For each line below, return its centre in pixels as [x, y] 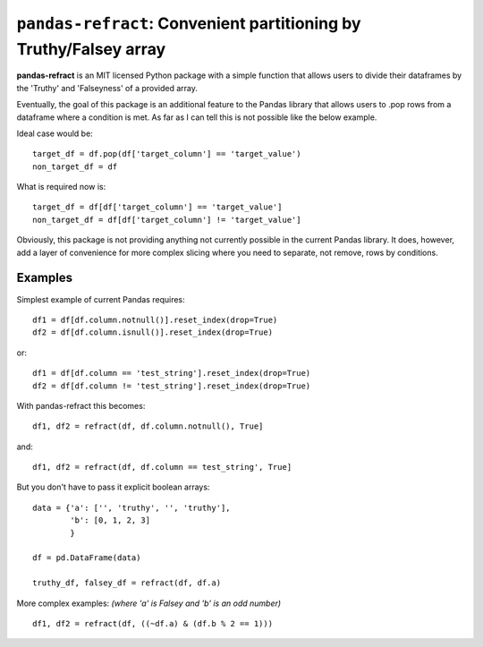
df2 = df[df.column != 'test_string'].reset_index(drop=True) [172, 386]
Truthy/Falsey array [91, 49]
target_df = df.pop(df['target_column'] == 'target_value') [167, 154]
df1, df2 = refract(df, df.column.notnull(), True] [148, 426]
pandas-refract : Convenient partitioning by [189, 23]
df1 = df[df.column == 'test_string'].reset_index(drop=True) [172, 373]
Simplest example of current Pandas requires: [101, 299]
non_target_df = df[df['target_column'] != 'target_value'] [167, 220]
